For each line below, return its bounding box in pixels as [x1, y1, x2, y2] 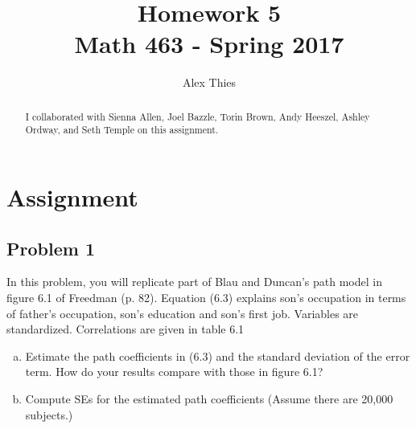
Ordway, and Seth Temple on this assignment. [25, 123, 219, 137]
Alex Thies [182, 74, 237, 91]
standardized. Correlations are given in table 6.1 [6, 321, 245, 337]
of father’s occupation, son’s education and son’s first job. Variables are [6, 304, 359, 321]
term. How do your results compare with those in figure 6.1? [25, 363, 323, 380]
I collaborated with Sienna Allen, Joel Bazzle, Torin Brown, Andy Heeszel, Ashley [25, 109, 370, 123]
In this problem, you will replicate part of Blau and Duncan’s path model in [6, 273, 382, 290]
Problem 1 [6, 235, 95, 260]
